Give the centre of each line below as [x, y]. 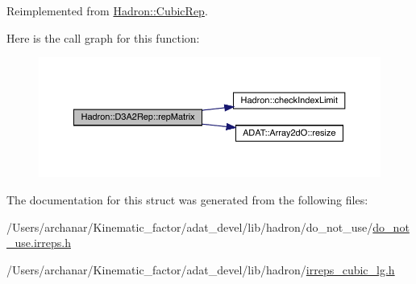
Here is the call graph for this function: [103, 37]
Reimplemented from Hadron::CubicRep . [107, 10]
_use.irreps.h [39, 243]
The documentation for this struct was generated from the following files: [187, 199]
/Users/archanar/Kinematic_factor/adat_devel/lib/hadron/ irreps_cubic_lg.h [201, 269]
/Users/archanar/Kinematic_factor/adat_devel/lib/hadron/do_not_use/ [190, 226]
